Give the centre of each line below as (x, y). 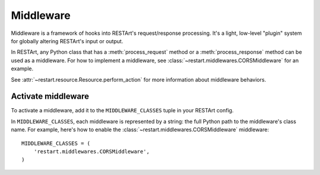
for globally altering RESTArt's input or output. (67, 41)
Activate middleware (50, 97)
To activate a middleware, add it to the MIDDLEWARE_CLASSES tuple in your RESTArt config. (122, 111)
